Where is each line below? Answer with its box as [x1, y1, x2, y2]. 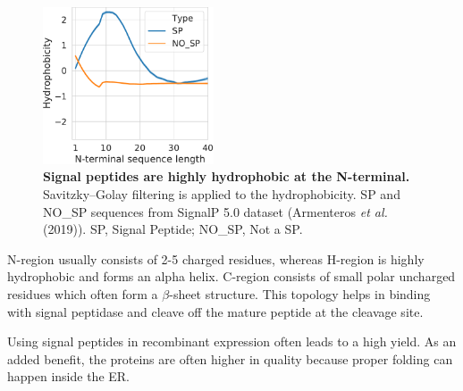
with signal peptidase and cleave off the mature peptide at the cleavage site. [7, 302, 424, 320]
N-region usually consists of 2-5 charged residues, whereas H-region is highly [7, 249, 425, 268]
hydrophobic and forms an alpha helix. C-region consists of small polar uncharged [7, 267, 456, 286]
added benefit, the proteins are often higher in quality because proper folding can [7, 349, 453, 368]
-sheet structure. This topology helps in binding [169, 284, 431, 303]
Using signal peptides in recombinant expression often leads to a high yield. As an [7, 332, 457, 351]
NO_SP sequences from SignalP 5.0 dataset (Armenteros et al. [43, 202, 388, 220]
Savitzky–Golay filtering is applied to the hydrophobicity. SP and [43, 184, 400, 203]
